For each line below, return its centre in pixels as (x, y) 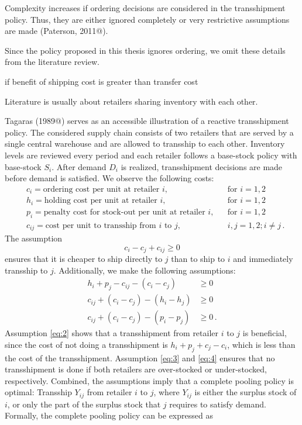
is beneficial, (265, 333)
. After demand (79, 166)
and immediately (263, 259)
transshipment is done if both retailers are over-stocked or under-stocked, (136, 369)
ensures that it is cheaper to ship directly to (84, 259)
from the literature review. (52, 62)
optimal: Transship (38, 392)
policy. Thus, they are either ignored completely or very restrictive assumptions (147, 19)
